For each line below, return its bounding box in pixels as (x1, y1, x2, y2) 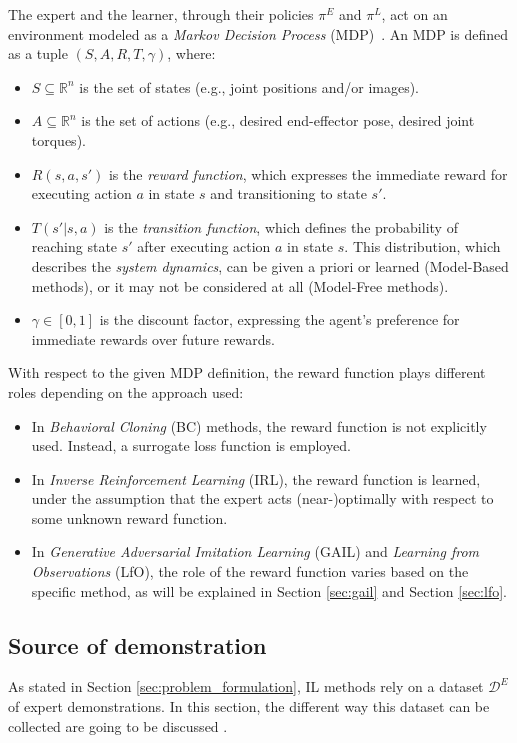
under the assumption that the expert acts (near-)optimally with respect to (31, 488, 494, 509)
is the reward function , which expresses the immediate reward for (108, 163, 508, 184)
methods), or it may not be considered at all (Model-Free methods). (31, 275, 449, 296)
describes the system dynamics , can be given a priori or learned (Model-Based (31, 255, 509, 276)
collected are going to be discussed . (8, 715, 228, 736)
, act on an (381, 4, 448, 24)
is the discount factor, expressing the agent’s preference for (99, 309, 460, 330)
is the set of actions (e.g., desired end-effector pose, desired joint (81, 110, 475, 131)
